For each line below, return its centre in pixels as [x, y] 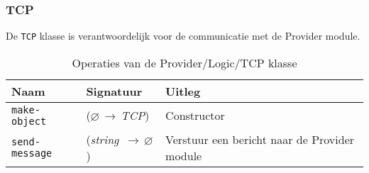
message [32, 153]
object [29, 121]
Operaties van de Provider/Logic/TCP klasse [184, 62]
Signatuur [114, 91]
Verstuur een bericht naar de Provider [260, 139]
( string [103, 139]
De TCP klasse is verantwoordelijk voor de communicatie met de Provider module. [183, 36]
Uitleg [183, 91]
